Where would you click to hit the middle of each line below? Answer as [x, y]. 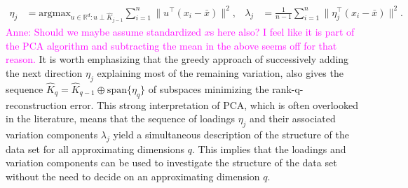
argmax [55, 13]
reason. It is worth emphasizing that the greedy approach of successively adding [177, 59]
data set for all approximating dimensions [95, 149]
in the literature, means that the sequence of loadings [120, 118]
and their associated [293, 118]
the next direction [44, 72]
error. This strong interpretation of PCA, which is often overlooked [214, 104]
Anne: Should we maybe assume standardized [104, 31]
